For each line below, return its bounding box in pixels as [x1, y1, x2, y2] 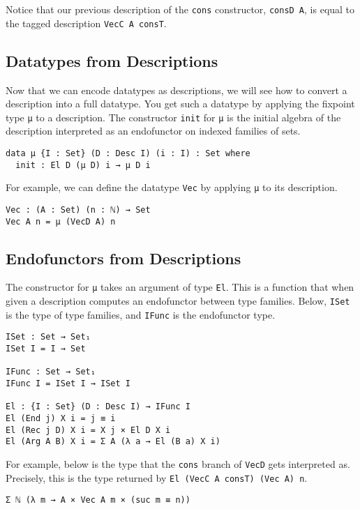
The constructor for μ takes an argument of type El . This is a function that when [6, 280, 354, 294]
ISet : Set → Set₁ [6, 332, 91, 342]
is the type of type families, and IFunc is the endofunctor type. [6, 307, 276, 321]
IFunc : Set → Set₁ [6, 367, 96, 377]
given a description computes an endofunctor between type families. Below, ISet [6, 294, 350, 308]
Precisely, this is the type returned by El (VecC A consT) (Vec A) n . [6, 470, 308, 485]
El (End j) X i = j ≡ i [6, 413, 116, 423]
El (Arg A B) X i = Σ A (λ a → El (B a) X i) [6, 436, 220, 447]
